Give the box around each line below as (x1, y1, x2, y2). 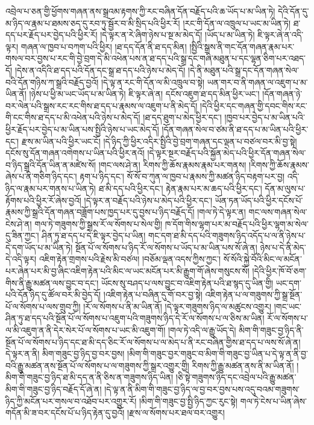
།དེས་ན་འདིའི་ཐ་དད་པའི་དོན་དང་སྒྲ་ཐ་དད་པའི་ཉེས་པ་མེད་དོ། (14, 63, 186, 76)
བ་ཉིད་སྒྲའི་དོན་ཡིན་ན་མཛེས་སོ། (5, 158, 96, 171)
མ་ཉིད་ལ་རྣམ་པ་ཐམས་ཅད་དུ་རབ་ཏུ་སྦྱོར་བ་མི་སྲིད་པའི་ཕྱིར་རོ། (5, 16, 180, 29)
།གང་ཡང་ (274, 300, 301, 312)
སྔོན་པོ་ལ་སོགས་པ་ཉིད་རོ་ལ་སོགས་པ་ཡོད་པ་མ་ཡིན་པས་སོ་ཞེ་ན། (75, 241, 257, 253)
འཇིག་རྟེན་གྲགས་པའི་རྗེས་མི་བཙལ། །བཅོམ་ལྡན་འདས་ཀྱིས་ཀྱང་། (39, 253, 221, 265)
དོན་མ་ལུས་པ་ (265, 181, 306, 194)
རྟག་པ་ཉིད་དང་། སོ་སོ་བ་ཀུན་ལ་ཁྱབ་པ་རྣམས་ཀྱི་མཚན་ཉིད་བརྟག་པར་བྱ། (80, 170, 285, 183)
